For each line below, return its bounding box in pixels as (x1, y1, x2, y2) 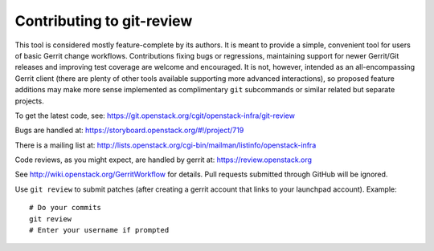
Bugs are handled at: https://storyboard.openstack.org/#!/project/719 (14, 125, 244, 136)
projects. (14, 96, 44, 106)
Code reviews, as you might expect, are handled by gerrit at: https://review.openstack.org (14, 155, 313, 164)
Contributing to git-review (14, 12, 193, 30)
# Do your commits (29, 203, 102, 213)
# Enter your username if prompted (29, 225, 170, 235)
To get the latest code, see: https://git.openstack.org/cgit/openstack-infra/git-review (14, 111, 295, 120)
